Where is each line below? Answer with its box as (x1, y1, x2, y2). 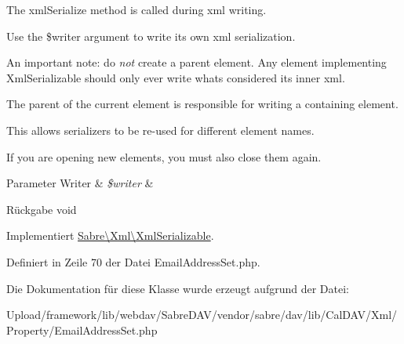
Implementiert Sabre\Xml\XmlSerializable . (6, 227, 214, 244)
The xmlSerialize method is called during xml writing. (6, 2, 267, 17)
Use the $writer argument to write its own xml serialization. (6, 27, 296, 44)
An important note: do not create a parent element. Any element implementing (6, 54, 387, 71)
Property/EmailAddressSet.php (6, 321, 158, 338)
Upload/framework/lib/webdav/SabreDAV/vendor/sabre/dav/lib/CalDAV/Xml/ (6, 306, 398, 323)
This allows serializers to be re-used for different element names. (6, 121, 315, 138)
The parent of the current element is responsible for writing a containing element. (6, 96, 399, 112)
